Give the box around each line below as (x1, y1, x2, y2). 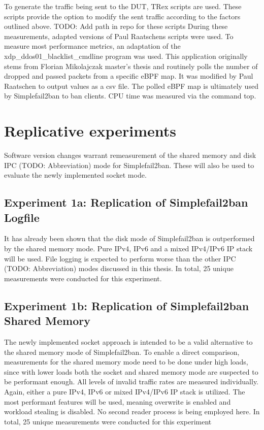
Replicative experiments (4, 120, 176, 141)
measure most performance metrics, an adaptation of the (4, 41, 181, 51)
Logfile (4, 209, 40, 225)
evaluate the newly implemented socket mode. (4, 170, 147, 180)
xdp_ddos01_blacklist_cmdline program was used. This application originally (4, 50, 248, 61)
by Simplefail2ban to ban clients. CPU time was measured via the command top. (4, 90, 256, 101)
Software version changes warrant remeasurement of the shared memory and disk (4, 150, 256, 160)
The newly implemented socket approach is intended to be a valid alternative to (4, 337, 253, 347)
